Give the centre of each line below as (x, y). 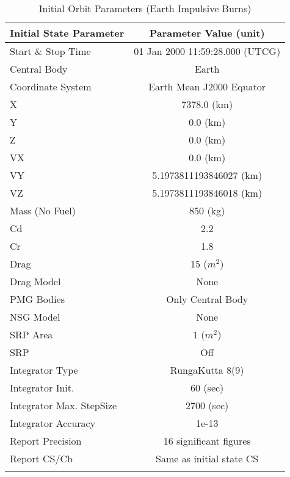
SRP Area (31, 334)
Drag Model (35, 281)
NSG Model (35, 317)
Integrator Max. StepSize (63, 405)
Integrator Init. (42, 388)
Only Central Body (207, 299)
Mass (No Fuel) (43, 210)
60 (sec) (207, 388)
